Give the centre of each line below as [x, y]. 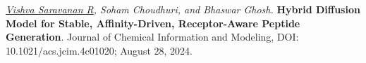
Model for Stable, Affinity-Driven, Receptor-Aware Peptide [153, 23]
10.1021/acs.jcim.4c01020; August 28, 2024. [99, 50]
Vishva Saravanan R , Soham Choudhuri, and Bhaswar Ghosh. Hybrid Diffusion [183, 9]
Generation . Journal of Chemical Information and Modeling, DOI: [152, 37]
